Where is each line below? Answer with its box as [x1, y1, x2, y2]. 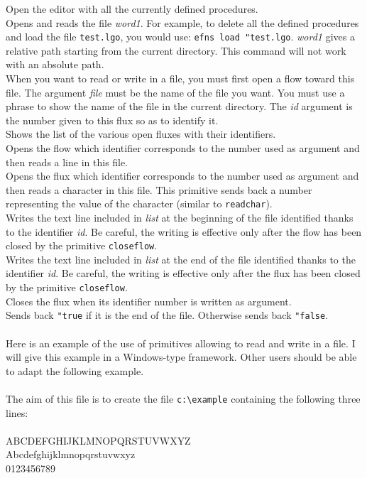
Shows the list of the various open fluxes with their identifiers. [6, 126, 276, 141]
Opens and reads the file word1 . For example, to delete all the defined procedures [6, 15, 359, 30]
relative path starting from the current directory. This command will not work [6, 43, 346, 58]
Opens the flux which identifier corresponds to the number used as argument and [6, 168, 359, 183]
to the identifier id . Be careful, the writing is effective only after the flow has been [6, 224, 362, 239]
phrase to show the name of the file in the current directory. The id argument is [6, 99, 353, 114]
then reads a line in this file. [6, 154, 128, 169]
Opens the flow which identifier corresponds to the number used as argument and [6, 141, 360, 155]
